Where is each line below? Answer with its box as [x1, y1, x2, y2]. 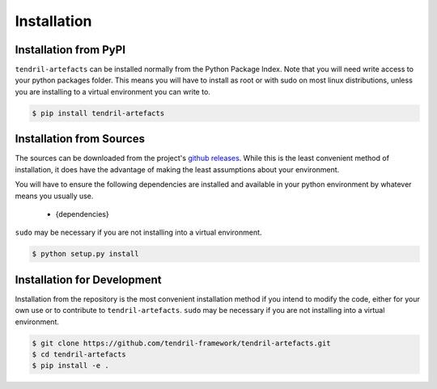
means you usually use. [15, 191, 94, 201]
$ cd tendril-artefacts [32, 349, 127, 359]
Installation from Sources [15, 132, 146, 146]
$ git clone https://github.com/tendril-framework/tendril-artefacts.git [32, 338, 331, 348]
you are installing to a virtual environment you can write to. [15, 87, 210, 96]
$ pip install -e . [32, 361, 109, 370]
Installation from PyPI [15, 43, 125, 57]
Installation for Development [15, 273, 162, 286]
